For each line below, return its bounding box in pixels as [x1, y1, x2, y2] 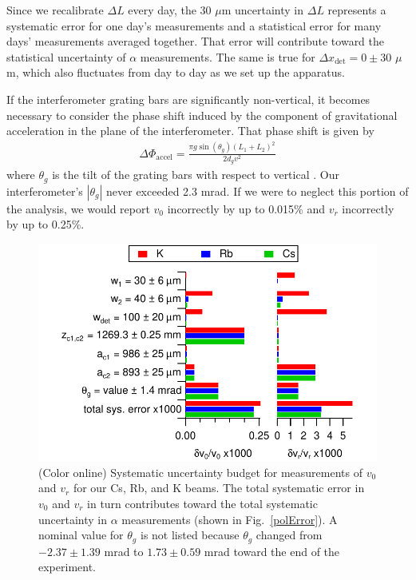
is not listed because [140, 526, 240, 543]
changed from [256, 526, 323, 543]
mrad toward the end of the [204, 542, 340, 559]
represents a [327, 2, 386, 18]
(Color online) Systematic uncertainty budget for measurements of [38, 463, 363, 480]
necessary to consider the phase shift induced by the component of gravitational [6, 106, 398, 123]
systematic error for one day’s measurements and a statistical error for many [6, 17, 382, 34]
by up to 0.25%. [6, 216, 85, 232]
